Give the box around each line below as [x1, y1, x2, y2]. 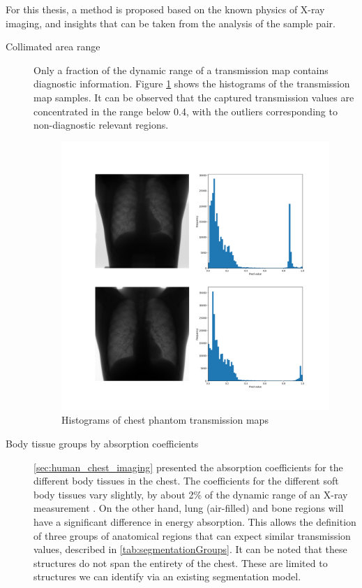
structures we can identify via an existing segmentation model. [33, 569, 301, 584]
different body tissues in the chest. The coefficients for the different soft [33, 473, 339, 488]
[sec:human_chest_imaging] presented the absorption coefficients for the [33, 459, 343, 474]
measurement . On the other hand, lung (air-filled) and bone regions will [33, 501, 344, 515]
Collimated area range [6, 39, 100, 54]
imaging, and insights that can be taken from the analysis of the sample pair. [6, 15, 335, 30]
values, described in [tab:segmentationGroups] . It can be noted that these [33, 542, 347, 557]
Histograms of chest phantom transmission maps [61, 413, 269, 427]
